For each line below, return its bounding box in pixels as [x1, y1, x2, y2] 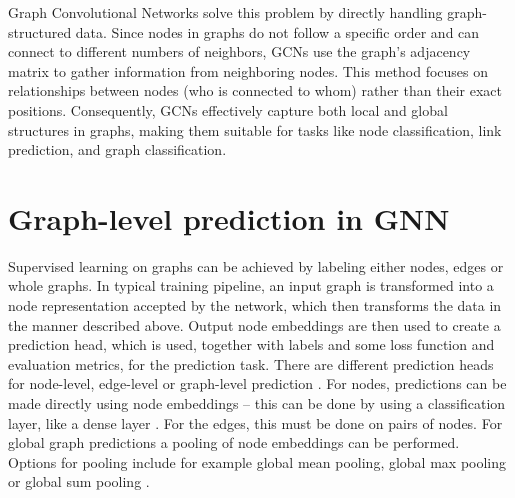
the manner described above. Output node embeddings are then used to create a [8, 314, 501, 335]
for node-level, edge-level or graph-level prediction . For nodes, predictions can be [8, 373, 507, 394]
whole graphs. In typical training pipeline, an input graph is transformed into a [8, 275, 494, 296]
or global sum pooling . [8, 471, 150, 492]
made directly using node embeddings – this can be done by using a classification [8, 393, 506, 414]
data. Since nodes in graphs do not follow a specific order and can [75, 21, 480, 42]
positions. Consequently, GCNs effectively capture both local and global [8, 99, 448, 120]
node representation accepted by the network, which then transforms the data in [8, 295, 502, 316]
